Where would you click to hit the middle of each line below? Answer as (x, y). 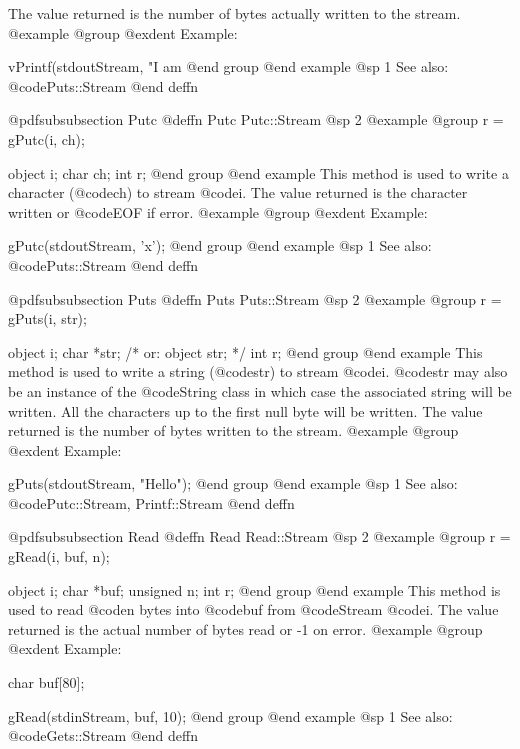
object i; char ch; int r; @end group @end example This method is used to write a (258, 172)
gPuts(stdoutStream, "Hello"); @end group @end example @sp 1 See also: (233, 483)
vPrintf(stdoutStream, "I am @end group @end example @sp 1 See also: (228, 66)
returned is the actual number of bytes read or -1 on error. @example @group (245, 628)
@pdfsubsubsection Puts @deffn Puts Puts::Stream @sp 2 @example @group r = (255, 298)
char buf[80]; (46, 682)
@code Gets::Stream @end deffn (103, 735)
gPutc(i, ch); (46, 138)
